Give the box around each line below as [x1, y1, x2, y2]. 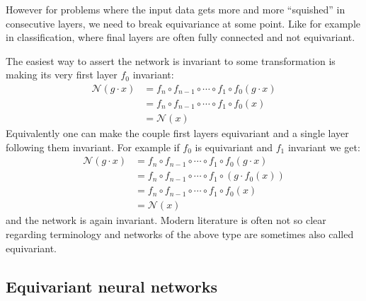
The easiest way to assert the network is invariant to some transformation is [6, 53, 336, 68]
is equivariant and [195, 139, 273, 154]
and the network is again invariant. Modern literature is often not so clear [6, 213, 326, 228]
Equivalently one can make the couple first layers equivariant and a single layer [6, 126, 349, 141]
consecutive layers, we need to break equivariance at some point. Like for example [6, 16, 361, 30]
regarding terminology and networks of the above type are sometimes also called [6, 226, 354, 241]
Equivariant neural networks [6, 275, 218, 297]
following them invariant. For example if [6, 139, 180, 154]
